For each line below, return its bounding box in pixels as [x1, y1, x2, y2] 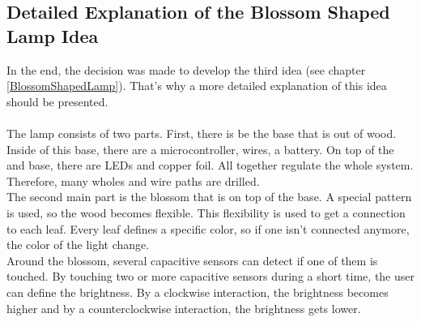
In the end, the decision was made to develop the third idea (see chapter [6, 61, 366, 78]
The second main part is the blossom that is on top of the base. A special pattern [6, 188, 412, 205]
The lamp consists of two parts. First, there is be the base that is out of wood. [6, 124, 397, 141]
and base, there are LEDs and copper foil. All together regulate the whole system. [6, 157, 414, 174]
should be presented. [6, 92, 108, 109]
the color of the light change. [6, 236, 150, 253]
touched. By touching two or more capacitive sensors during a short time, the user [6, 268, 415, 285]
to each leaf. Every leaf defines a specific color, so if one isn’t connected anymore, [6, 220, 410, 237]
